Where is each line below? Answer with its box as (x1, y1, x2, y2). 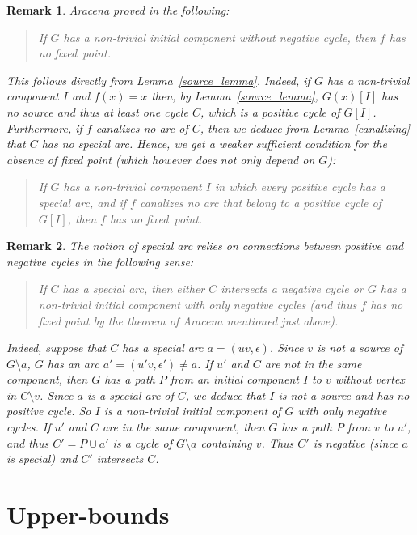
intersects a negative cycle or (221, 280, 364, 297)
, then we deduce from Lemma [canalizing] (200, 119, 411, 136)
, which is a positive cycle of (200, 103, 340, 120)
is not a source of (317, 339, 403, 356)
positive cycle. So (6, 402, 91, 419)
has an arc (47, 355, 99, 372)
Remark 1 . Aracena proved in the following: (6, 2, 230, 18)
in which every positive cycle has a (214, 178, 385, 195)
